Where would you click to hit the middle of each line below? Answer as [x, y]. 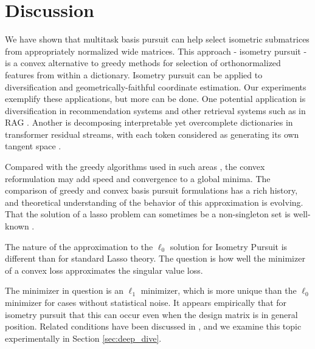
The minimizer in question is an [64, 290]
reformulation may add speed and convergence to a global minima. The [138, 178]
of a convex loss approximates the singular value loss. [104, 270]
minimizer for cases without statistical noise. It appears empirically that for [146, 302]
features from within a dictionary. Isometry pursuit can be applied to [134, 74]
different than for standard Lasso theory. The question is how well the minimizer [155, 258]
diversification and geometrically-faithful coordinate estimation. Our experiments [156, 86]
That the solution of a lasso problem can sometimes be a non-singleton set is [148, 214]
